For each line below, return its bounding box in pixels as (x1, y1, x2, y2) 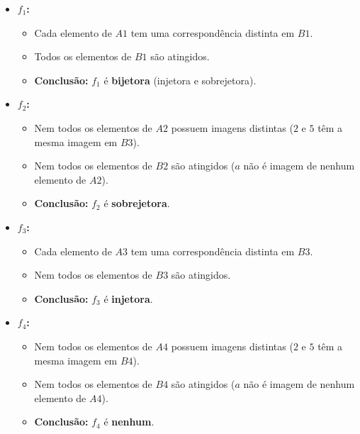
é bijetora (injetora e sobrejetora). (103, 72, 257, 87)
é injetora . (103, 291, 153, 306)
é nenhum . (103, 414, 154, 429)
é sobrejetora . (103, 196, 170, 211)
